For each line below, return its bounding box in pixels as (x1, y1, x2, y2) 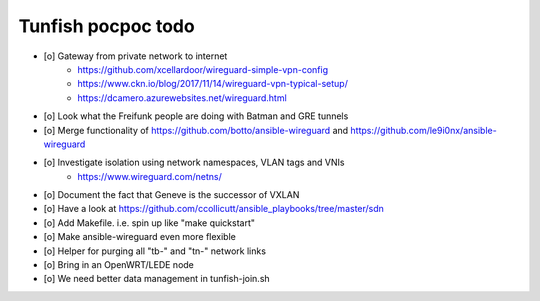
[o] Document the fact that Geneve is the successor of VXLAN (43, 189, 300, 201)
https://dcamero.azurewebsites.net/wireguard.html (77, 91, 287, 104)
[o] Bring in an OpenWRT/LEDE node (43, 259, 195, 271)
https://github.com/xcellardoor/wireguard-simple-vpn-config (77, 63, 329, 75)
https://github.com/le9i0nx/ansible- (350, 124, 497, 136)
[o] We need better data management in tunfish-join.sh (43, 273, 270, 285)
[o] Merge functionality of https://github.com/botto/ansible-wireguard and (43, 124, 349, 136)
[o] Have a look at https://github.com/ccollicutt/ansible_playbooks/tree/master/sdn (43, 203, 385, 215)
